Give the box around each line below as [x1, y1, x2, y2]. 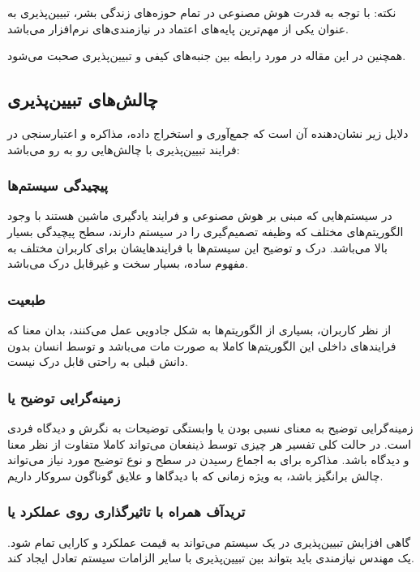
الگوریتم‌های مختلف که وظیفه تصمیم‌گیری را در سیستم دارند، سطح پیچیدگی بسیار [7, 222, 404, 239]
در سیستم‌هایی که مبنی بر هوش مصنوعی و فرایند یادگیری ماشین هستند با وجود [7, 207, 392, 224]
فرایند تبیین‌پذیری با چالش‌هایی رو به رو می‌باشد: [7, 140, 240, 157]
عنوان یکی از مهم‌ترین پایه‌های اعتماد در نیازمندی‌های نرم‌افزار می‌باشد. [7, 19, 349, 37]
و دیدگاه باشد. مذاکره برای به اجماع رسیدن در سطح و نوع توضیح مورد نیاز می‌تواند [7, 451, 409, 468]
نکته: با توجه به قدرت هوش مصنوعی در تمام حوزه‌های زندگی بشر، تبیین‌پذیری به [7, 4, 396, 20]
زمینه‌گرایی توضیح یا [7, 387, 121, 407]
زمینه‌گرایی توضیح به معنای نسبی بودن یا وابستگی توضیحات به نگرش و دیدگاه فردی [7, 419, 414, 436]
